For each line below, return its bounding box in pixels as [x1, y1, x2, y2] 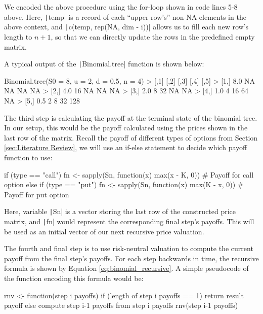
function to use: [4, 152, 53, 162]
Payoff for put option [4, 189, 69, 199]
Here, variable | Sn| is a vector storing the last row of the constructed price [4, 206, 236, 217]
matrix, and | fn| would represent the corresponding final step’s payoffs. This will [4, 216, 254, 226]
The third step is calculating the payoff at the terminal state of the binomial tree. [4, 112, 257, 123]
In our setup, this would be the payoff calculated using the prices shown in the [4, 122, 248, 133]
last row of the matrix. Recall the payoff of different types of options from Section [4, 132, 258, 143]
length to [4, 31, 32, 42]
